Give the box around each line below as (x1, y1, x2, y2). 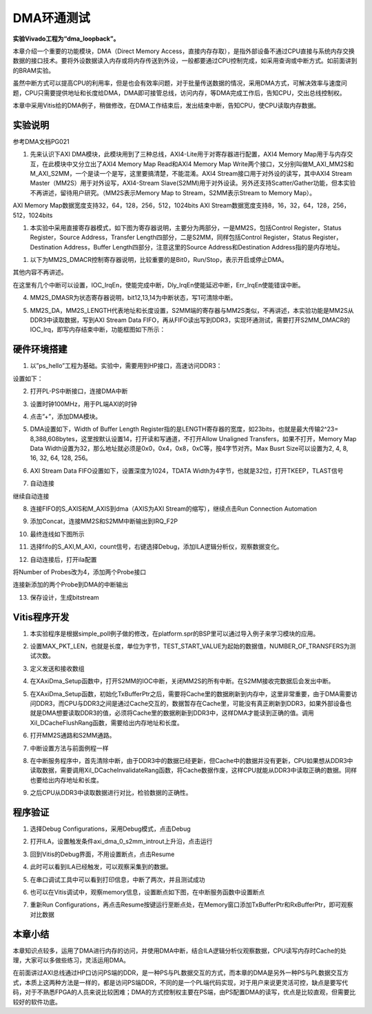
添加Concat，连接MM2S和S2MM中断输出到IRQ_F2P (30, 517, 178, 525)
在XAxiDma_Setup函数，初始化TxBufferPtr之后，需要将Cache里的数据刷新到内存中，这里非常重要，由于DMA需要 (30, 689, 351, 698)
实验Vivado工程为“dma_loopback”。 (12, 34, 120, 43)
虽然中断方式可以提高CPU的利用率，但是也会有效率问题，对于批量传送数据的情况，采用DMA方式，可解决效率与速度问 (12, 79, 347, 88)
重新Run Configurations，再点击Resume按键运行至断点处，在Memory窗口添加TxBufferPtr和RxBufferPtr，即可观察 (30, 900, 353, 909)
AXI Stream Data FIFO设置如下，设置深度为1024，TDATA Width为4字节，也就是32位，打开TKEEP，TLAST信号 (30, 466, 344, 475)
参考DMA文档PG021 (12, 137, 70, 145)
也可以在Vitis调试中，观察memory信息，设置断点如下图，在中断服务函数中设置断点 (30, 888, 265, 896)
